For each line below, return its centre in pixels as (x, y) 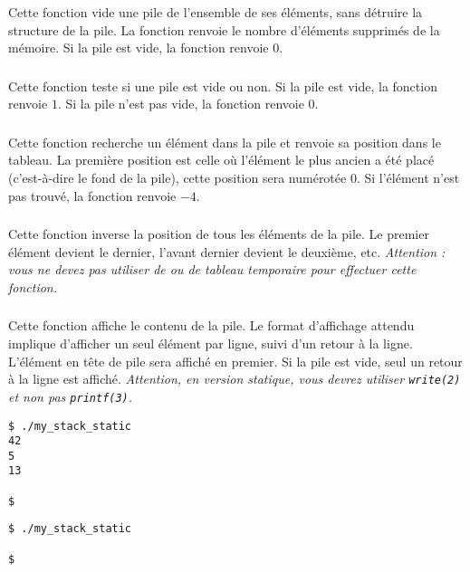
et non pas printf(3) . (71, 396)
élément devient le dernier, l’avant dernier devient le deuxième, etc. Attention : (227, 251)
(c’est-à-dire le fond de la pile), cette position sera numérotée (177, 177)
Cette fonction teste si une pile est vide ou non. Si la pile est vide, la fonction (223, 86)
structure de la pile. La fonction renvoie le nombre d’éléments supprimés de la (224, 29)
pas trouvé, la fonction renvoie (92, 195)
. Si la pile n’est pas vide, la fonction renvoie (181, 104)
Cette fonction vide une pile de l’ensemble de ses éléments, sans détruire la (216, 12)
